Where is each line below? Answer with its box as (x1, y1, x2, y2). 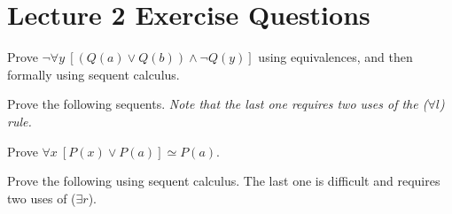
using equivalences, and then (258, 48, 413, 66)
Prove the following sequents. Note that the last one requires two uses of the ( (7, 95, 428, 113)
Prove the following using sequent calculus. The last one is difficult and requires (7, 172, 440, 190)
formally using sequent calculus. (7, 65, 180, 83)
